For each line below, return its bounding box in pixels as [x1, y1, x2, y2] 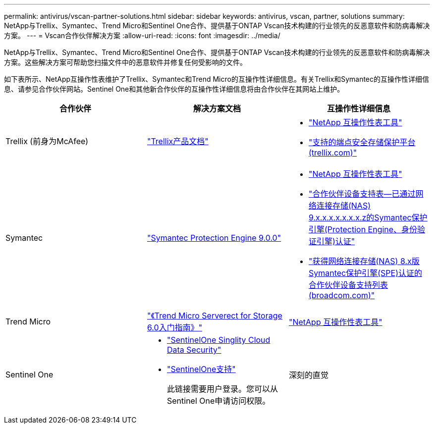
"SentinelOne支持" [166, 364, 236, 374]
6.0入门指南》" [147, 322, 203, 332]
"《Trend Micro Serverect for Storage [147, 311, 282, 321]
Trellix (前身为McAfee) [5, 136, 89, 146]
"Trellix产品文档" [147, 136, 209, 146]
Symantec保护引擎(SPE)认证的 [308, 268, 423, 278]
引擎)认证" [316, 236, 355, 246]
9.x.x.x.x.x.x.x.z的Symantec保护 [308, 213, 428, 222]
